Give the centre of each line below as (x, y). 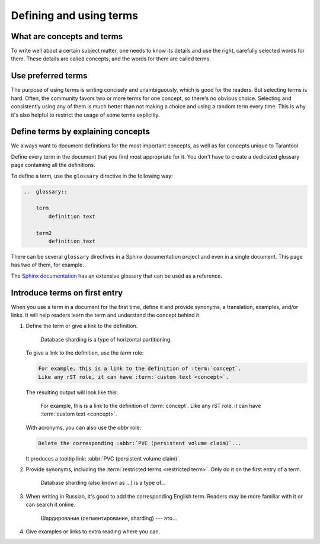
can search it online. (50, 505)
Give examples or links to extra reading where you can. (93, 532)
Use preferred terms (49, 76)
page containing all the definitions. (53, 165)
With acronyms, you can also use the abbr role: (84, 427)
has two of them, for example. (47, 265)
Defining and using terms (75, 15)
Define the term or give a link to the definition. (82, 326)
